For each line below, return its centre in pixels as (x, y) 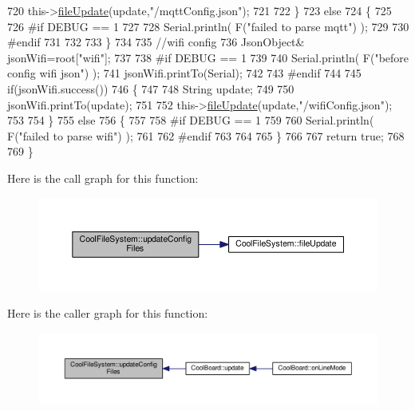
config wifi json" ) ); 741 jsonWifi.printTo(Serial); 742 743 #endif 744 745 (184, 73)
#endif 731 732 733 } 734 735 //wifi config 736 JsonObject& (156, 42)
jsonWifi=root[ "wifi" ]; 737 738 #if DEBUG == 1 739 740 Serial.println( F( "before (208, 57)
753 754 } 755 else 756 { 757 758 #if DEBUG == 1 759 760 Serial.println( (191, 120)
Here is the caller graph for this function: (108, 313)
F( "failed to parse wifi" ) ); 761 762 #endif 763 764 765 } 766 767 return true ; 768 (206, 135)
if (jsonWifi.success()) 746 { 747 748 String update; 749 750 (151, 88)
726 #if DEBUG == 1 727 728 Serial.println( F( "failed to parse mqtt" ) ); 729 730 (208, 26)
